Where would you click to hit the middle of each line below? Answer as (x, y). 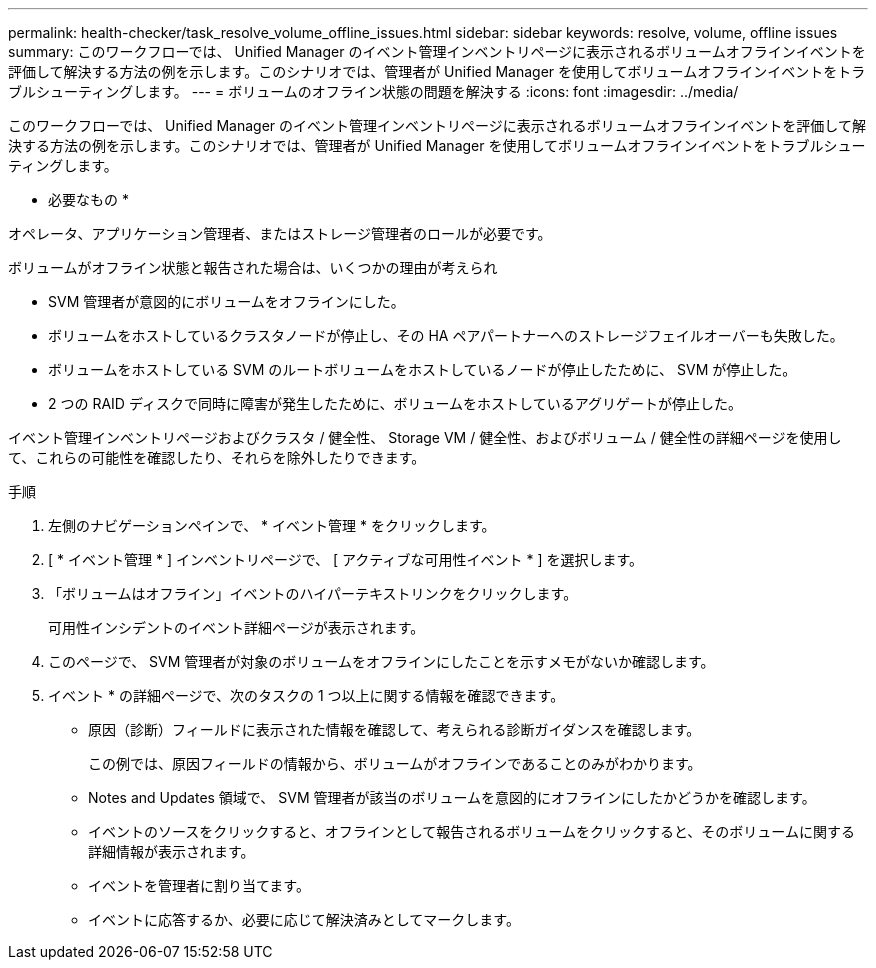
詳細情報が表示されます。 (171, 851)
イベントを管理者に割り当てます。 (199, 885)
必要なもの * (88, 199)
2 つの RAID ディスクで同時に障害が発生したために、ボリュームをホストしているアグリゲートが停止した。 (395, 403)
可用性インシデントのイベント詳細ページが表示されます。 (236, 627)
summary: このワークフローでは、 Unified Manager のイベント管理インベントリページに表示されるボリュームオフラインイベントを (437, 51)
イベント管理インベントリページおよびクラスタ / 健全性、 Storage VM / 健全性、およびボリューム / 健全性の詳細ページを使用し (425, 437)
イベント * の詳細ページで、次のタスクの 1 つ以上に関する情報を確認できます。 (306, 695)
